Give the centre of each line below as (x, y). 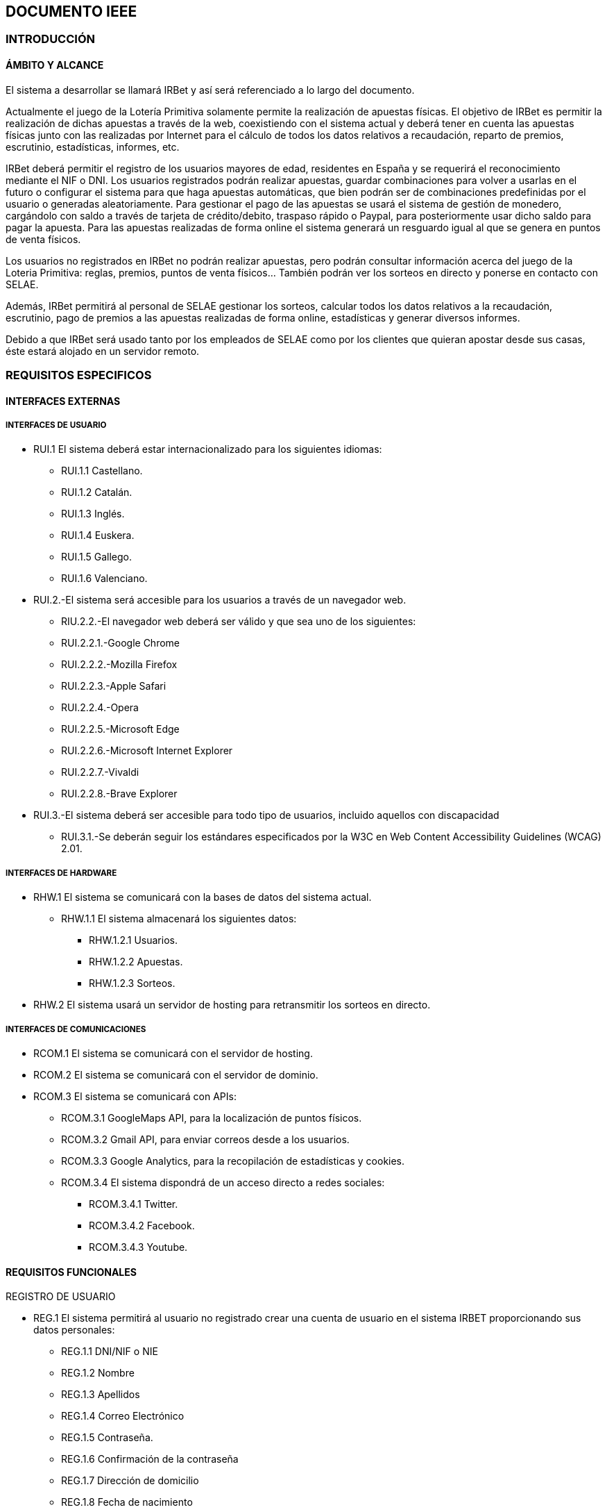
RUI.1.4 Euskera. (98, 535)
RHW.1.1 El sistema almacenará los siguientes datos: (179, 919)
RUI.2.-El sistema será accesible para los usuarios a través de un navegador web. (220, 600)
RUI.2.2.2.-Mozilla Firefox (119, 665)
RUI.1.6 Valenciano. (104, 579)
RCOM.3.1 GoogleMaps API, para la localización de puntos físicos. (212, 1118)
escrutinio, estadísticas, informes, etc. (93, 147)
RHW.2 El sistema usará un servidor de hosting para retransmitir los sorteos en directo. (232, 1005)
